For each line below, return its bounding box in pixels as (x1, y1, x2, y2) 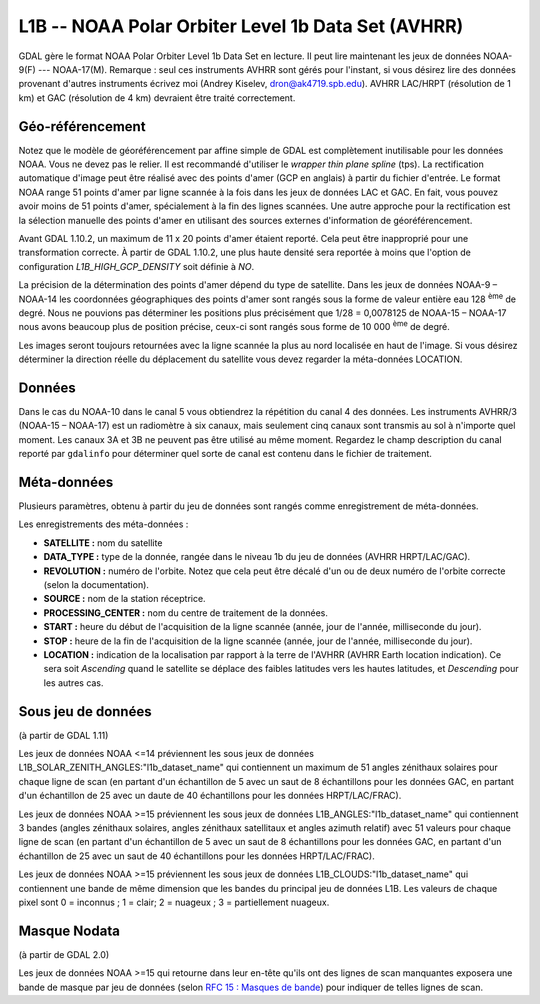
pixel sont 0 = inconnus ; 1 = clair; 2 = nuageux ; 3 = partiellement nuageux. (18, 896, 330, 908)
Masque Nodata (18, 922, 120, 939)
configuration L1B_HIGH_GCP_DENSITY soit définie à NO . (18, 260, 255, 272)
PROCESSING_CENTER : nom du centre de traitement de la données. (43, 606, 329, 619)
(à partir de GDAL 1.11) (18, 729, 109, 741)
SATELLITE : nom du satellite (43, 536, 163, 549)
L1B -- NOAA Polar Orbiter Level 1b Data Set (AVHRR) (18, 15, 464, 37)
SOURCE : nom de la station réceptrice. (43, 593, 206, 605)
